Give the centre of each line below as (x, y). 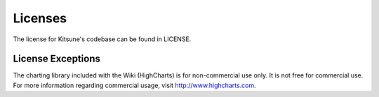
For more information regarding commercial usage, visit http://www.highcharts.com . (134, 85)
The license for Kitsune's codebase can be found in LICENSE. (102, 39)
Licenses (40, 18)
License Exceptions (57, 59)
